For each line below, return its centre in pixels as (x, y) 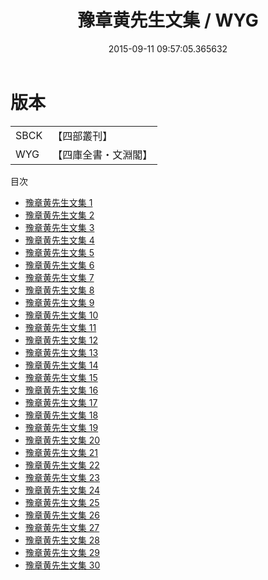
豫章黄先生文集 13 (61, 352)
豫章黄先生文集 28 (62, 540)
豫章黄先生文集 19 (61, 427)
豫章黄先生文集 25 (62, 502)
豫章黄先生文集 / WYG (168, 20)
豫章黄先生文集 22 (62, 465)
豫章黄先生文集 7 (59, 277)
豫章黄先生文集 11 (60, 327)
